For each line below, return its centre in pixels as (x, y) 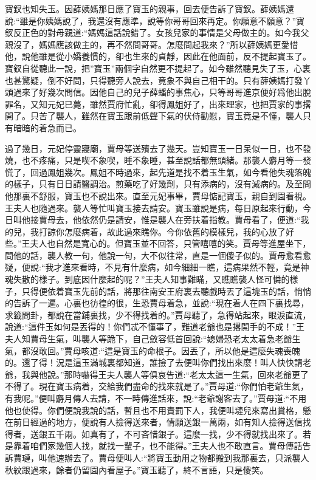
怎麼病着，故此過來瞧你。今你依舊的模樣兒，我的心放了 (175, 231)
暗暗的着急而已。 (47, 127)
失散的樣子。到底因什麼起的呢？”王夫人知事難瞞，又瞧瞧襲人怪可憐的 (151, 279)
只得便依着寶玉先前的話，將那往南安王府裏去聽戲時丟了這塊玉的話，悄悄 (166, 291)
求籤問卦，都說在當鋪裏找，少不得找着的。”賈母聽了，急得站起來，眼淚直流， (158, 314)
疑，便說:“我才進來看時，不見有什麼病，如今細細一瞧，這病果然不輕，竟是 (153, 267)
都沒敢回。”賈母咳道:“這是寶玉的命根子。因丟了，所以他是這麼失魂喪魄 (161, 350)
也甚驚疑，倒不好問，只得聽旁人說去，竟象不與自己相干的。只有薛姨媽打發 (154, 80)
